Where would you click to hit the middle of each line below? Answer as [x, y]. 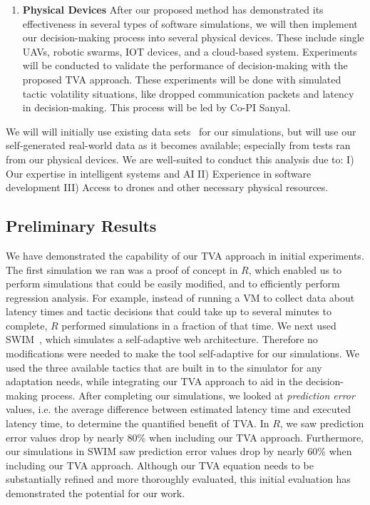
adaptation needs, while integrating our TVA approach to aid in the [154, 381]
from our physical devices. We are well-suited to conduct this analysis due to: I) [180, 159]
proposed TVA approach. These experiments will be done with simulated [182, 79]
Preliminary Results [81, 226]
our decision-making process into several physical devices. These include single [193, 37]
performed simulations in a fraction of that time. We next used [199, 325]
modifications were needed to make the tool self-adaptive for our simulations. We [183, 353]
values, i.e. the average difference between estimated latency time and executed [178, 409]
